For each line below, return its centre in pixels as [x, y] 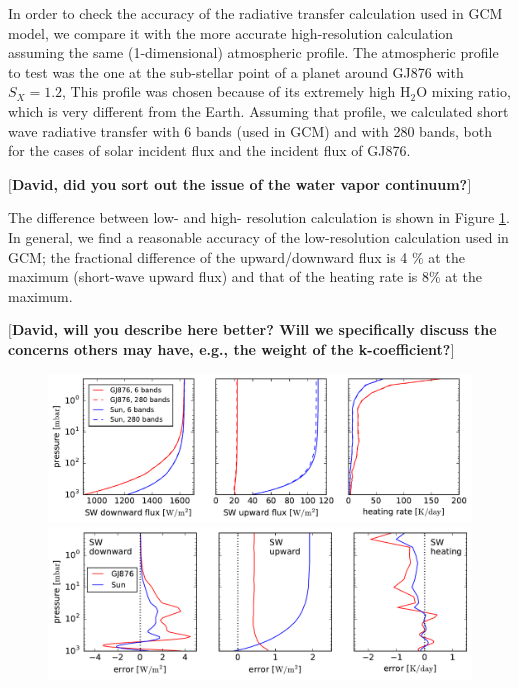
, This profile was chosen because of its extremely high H [236, 91]
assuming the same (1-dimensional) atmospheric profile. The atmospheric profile [253, 52]
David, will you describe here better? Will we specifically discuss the [254, 329]
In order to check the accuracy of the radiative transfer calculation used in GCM [255, 13]
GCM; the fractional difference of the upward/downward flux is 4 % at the [236, 256]
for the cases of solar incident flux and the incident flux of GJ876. [209, 150]
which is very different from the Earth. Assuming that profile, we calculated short [258, 110]
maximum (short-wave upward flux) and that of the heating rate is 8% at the [245, 276]
